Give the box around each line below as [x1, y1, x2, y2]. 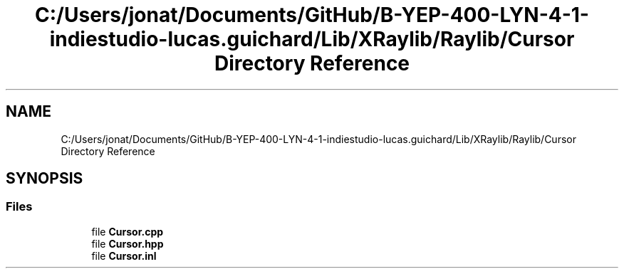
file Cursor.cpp [91, 225, 164, 238]
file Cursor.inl [91, 249, 157, 262]
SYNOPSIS [6, 169, 83, 188]
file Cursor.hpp [91, 237, 164, 250]
